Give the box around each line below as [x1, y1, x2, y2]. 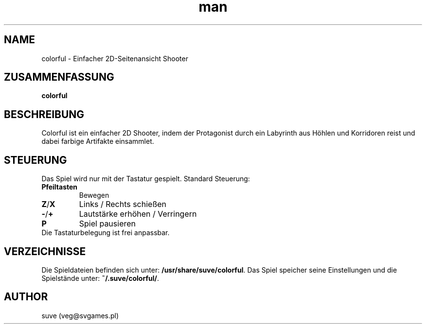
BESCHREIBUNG [4, 108, 85, 121]
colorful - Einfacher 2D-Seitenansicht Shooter [41, 54, 188, 63]
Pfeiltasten [41, 183, 78, 191]
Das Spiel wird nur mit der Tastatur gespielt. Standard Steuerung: [41, 174, 250, 183]
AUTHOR [4, 291, 48, 303]
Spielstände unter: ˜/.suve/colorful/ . [41, 274, 159, 282]
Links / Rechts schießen [79, 199, 167, 209]
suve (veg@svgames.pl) [41, 311, 119, 320]
